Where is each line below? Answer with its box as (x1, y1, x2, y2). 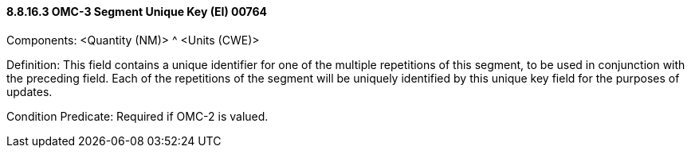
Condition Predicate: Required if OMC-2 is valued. (6, 109, 269, 123)
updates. (6, 84, 53, 98)
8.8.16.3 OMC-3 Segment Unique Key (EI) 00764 (6, 5, 268, 18)
